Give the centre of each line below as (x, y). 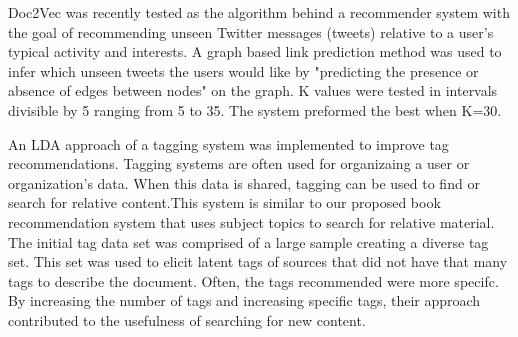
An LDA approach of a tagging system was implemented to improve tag (228, 143)
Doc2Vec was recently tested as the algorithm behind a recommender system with (259, 12)
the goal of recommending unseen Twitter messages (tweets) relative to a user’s (251, 31)
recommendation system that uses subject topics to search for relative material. (251, 221)
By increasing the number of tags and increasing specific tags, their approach (244, 300)
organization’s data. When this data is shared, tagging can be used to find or (244, 182)
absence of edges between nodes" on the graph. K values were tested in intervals (253, 90)
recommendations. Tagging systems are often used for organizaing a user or (239, 163)
